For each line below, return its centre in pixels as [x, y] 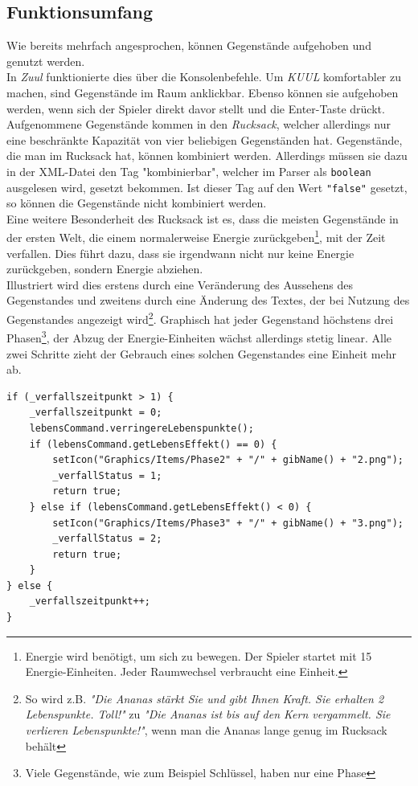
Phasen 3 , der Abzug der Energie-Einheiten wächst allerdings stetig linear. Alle [199, 336]
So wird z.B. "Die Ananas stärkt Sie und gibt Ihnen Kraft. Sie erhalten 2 [205, 698]
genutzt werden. [46, 61]
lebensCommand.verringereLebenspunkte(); [141, 428]
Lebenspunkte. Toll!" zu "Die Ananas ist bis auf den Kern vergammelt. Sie [208, 714]
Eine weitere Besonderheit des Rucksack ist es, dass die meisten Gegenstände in [203, 218]
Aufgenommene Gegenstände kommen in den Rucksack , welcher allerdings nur [199, 124]
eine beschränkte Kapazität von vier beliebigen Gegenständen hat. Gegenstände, [205, 139]
